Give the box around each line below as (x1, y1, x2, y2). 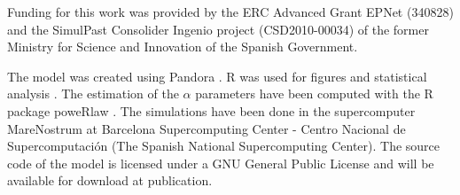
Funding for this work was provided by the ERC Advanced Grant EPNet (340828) (7, 3, 454, 20)
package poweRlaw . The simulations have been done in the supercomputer (7, 101, 416, 120)
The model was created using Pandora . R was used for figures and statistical (7, 66, 427, 85)
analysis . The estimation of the (7, 84, 179, 103)
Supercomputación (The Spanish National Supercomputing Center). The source (7, 136, 441, 155)
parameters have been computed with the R (195, 84, 433, 103)
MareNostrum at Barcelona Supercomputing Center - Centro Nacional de (7, 119, 406, 137)
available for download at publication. (7, 171, 213, 190)
